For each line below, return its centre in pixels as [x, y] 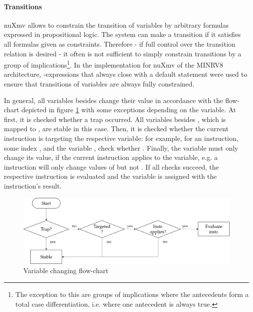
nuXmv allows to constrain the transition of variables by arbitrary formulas [116, 25]
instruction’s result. [33, 185]
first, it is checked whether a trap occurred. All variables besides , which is [115, 119]
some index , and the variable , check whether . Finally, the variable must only [121, 147]
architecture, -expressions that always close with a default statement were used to [126, 74]
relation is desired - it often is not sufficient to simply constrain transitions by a [123, 53]
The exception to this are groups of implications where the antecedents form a [132, 294]
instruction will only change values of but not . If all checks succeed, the [111, 166]
